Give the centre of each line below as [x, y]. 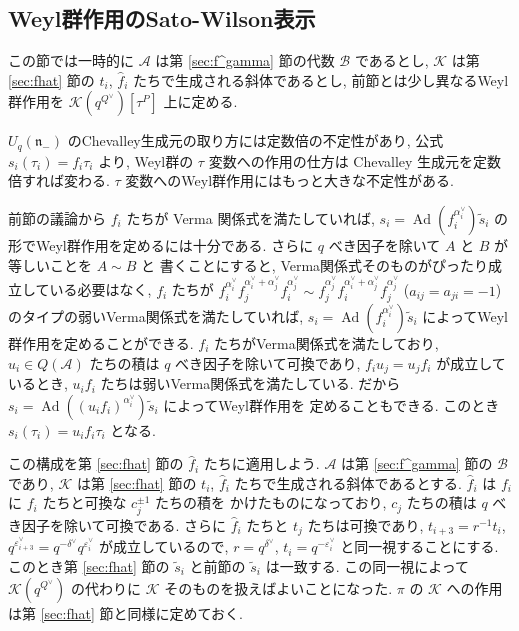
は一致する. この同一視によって [367, 565]
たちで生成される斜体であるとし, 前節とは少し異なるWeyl [320, 79]
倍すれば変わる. [59, 180]
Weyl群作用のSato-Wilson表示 [162, 18]
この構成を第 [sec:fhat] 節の [96, 463]
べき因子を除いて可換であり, [268, 362]
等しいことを [50, 264]
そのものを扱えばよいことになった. [278, 587]
